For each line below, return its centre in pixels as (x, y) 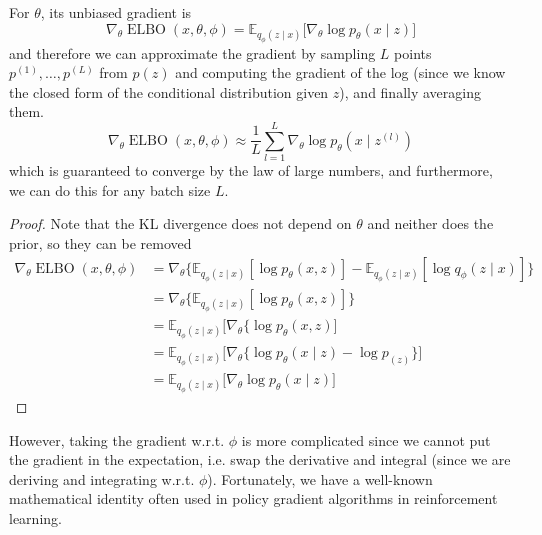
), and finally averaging (410, 91)
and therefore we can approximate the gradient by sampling (192, 52)
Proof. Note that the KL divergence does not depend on (180, 223)
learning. (35, 518)
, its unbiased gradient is (116, 12)
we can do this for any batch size (110, 189)
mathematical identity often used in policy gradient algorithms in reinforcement (253, 498)
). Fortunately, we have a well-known (320, 478)
